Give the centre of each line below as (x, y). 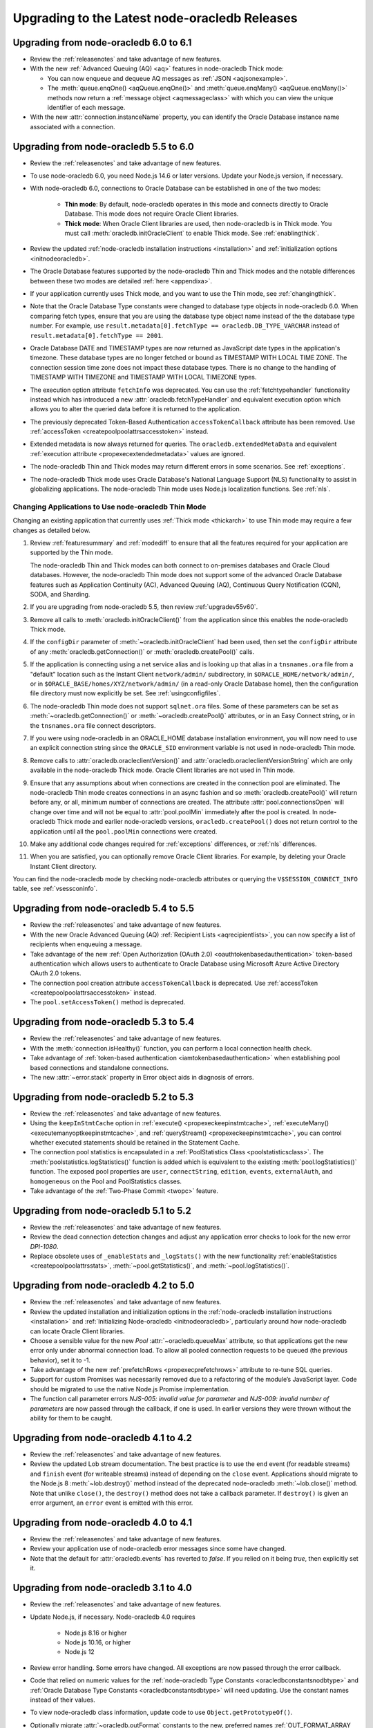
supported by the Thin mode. (71, 552)
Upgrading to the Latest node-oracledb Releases (155, 18)
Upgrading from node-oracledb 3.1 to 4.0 (103, 1587)
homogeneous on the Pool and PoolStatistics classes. (106, 1181)
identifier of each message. (86, 108)
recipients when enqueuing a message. (86, 944)
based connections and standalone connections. (99, 1067)
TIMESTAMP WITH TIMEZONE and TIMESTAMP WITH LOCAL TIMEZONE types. (143, 377)
